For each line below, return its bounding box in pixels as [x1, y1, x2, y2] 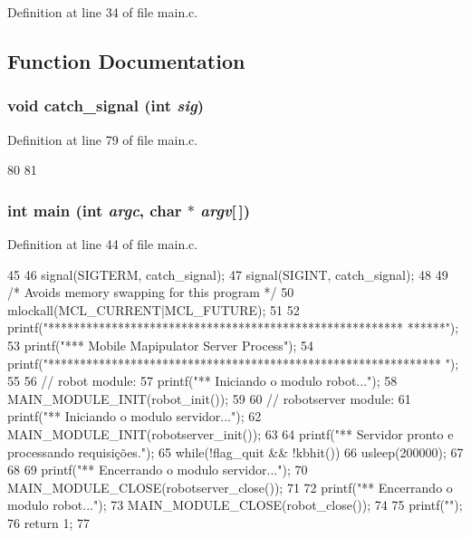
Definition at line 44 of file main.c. [7, 235, 198, 253]
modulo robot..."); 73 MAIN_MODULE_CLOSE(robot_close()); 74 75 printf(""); [7, 495, 463, 514]
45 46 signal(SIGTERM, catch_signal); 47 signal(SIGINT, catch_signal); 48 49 [7, 264, 448, 283]
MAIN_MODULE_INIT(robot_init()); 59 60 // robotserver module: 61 [7, 389, 411, 408]
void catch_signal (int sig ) [7, 94, 205, 117]
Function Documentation [7, 46, 245, 74]
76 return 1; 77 [7, 513, 91, 532]
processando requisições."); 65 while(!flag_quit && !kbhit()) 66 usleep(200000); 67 [7, 442, 464, 461]
